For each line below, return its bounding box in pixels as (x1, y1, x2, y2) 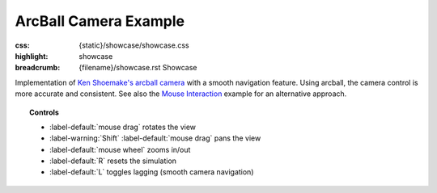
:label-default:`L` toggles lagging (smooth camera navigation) (49, 167, 254, 177)
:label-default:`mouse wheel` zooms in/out (49, 145, 191, 154)
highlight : (15, 51, 49, 61)
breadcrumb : (15, 63, 61, 73)
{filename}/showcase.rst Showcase (78, 63, 197, 73)
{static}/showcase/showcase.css (78, 40, 189, 50)
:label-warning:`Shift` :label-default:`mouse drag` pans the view (49, 133, 261, 143)
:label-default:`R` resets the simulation (49, 156, 177, 166)
